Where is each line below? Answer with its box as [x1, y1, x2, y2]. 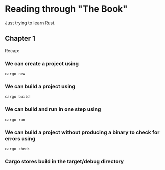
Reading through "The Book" [5, 3, 128, 15]
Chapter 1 [5, 34, 36, 43]
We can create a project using [5, 60, 79, 67]
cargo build [5, 94, 30, 99]
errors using [5, 135, 36, 142]
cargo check [5, 146, 30, 151]
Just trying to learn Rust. [5, 20, 56, 26]
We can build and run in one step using [5, 106, 101, 113]
